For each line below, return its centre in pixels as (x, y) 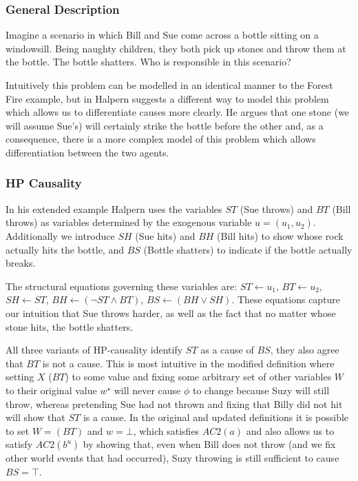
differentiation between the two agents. (87, 152)
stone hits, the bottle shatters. (70, 326)
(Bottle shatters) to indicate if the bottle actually (248, 249)
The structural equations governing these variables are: (122, 286)
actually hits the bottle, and (65, 249)
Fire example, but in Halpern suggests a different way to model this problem (167, 98)
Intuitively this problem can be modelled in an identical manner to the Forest (169, 85)
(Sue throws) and (276, 208)
